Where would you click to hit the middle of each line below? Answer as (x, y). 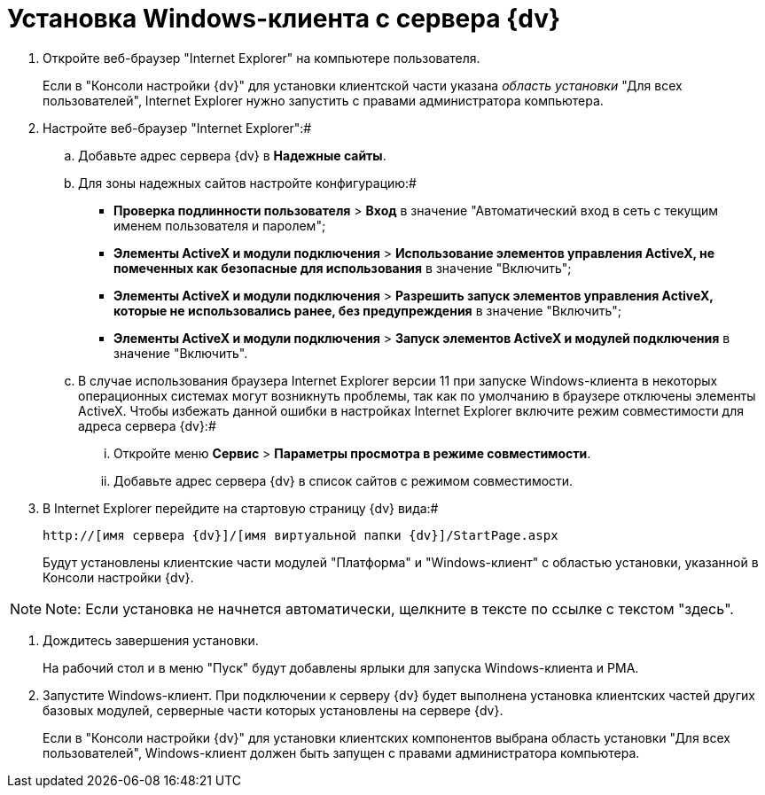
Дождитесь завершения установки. (151, 640)
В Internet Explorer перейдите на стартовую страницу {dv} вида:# (241, 508)
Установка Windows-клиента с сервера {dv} (284, 19)
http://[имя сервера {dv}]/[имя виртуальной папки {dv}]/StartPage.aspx (301, 535)
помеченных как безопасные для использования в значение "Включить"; (343, 268)
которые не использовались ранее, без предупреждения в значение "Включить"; (368, 310)
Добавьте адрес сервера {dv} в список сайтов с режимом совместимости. (343, 480)
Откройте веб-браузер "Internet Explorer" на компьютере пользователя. (262, 58)
